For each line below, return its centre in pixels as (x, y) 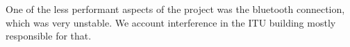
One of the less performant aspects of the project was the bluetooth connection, (175, 9)
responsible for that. (49, 36)
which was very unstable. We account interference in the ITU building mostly (171, 22)
